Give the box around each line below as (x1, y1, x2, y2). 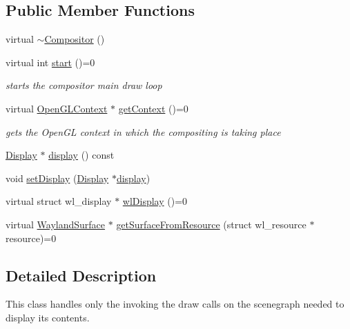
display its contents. (6, 310, 90, 324)
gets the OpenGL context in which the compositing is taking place (6, 124, 281, 139)
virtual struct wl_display (6, 194, 112, 208)
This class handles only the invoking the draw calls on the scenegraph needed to (6, 297, 344, 311)
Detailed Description (6, 264, 157, 286)
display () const (48, 148, 115, 162)
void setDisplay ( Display (6, 170, 109, 185)
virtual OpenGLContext (6, 101, 108, 115)
